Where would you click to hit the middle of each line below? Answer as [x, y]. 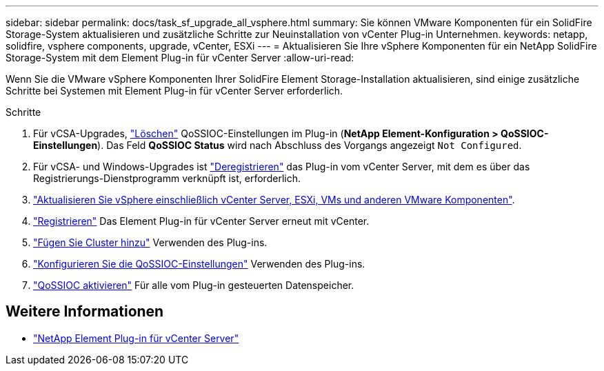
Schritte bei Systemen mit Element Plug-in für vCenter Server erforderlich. [174, 91]
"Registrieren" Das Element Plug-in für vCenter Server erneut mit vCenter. [201, 221]
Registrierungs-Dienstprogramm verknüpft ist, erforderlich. [167, 178]
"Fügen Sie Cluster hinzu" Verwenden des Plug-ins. [150, 242]
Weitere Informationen [85, 312]
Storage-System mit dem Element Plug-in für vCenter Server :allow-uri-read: [180, 58]
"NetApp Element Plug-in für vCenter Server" [136, 338]
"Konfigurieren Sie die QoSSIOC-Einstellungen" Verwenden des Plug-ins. [199, 264]
